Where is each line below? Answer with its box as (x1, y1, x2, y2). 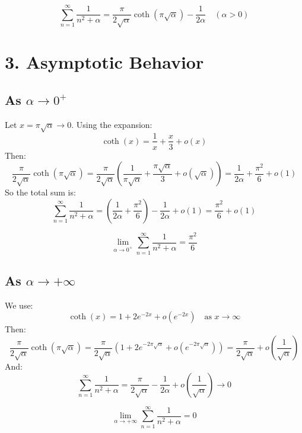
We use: (5, 299, 33, 311)
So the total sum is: (5, 186, 76, 198)
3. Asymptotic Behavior (5, 50, 204, 74)
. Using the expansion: (71, 118, 152, 130)
